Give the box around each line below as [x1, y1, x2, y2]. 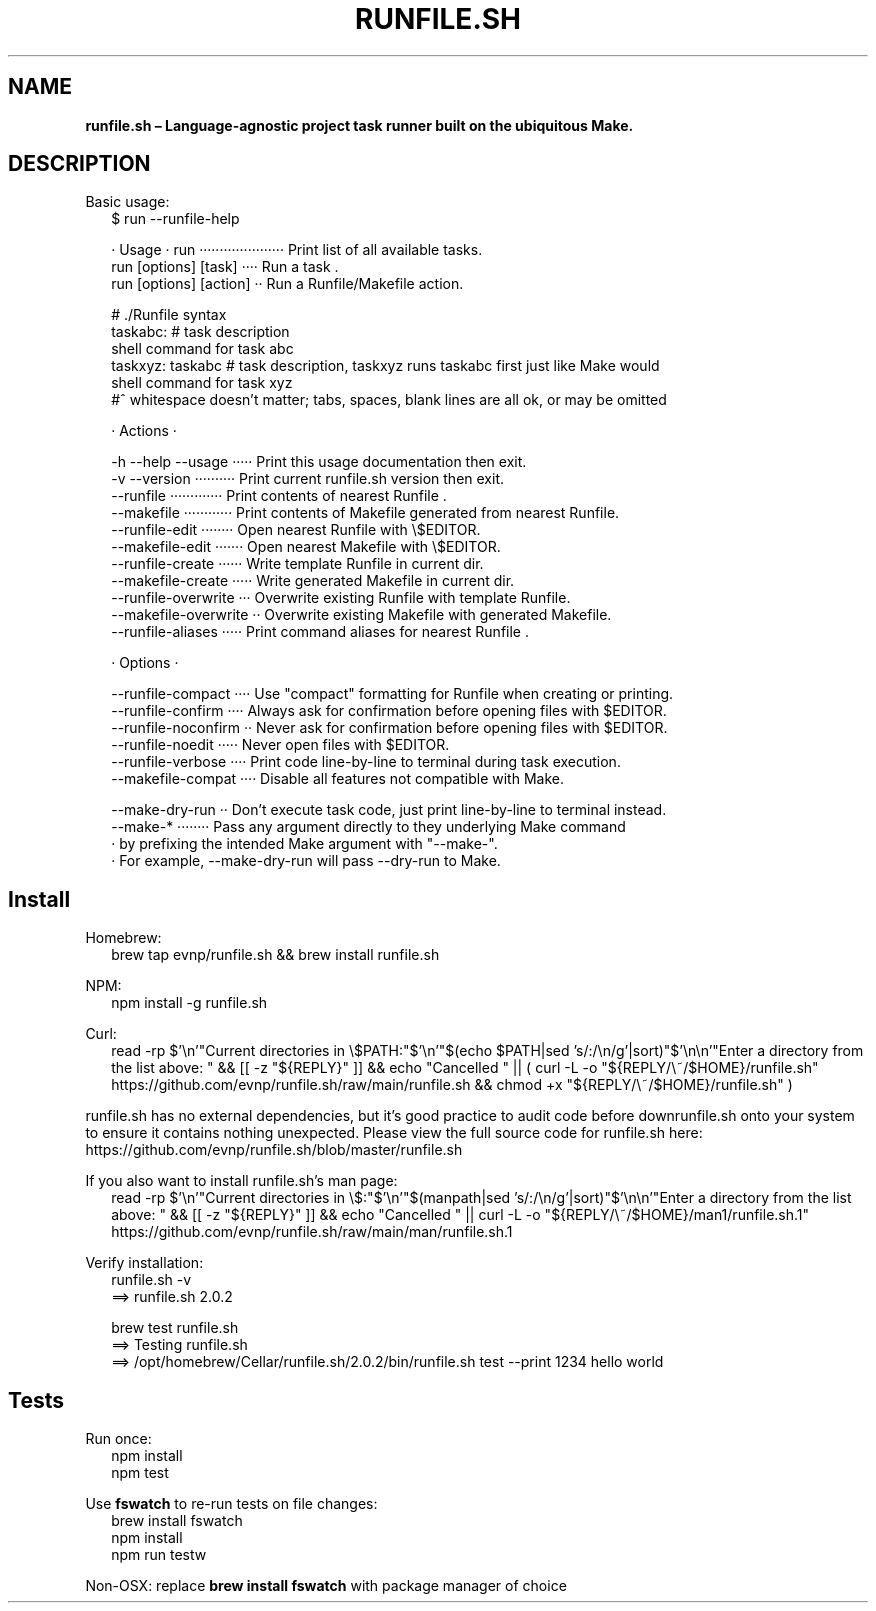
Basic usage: [85, 193, 170, 211]
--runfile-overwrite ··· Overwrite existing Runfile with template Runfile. [111, 589, 571, 607]
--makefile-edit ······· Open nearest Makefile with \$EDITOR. [111, 538, 501, 556]
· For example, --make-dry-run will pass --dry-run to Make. [111, 852, 501, 870]
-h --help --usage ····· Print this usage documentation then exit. [111, 453, 527, 471]
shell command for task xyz [111, 374, 293, 392]
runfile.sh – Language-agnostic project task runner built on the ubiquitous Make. [85, 116, 634, 134]
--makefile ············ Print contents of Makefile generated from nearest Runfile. [111, 504, 620, 522]
